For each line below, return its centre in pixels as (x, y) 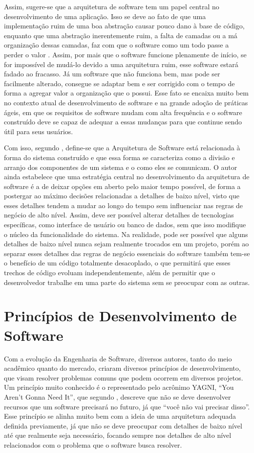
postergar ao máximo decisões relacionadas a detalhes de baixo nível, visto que (122, 196)
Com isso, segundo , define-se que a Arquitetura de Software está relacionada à (122, 148)
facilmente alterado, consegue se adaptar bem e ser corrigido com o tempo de (119, 83)
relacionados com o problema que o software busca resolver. (93, 444)
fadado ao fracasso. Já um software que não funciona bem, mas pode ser (112, 74)
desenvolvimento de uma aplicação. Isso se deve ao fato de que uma (105, 16)
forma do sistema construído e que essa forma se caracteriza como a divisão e (119, 157)
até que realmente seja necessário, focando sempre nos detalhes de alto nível (118, 435)
